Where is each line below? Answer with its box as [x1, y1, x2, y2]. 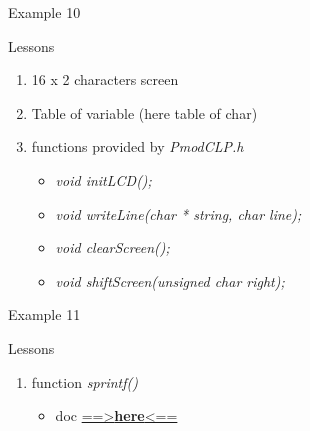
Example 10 [8, 2, 81, 22]
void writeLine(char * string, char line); [55, 203, 302, 224]
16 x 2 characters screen [31, 69, 179, 90]
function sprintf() [31, 371, 139, 392]
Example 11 [8, 304, 81, 325]
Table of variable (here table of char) [31, 102, 258, 123]
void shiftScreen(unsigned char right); [55, 270, 285, 291]
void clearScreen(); [55, 237, 170, 258]
